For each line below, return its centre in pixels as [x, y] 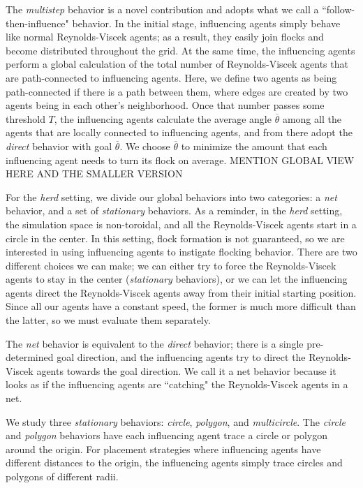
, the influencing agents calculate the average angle [163, 118]
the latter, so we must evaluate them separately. [108, 320]
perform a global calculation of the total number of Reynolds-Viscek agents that [177, 64]
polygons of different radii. [62, 476]
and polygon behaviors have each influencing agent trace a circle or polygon [167, 435]
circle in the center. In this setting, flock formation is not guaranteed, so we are [175, 238]
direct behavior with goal [59, 146]
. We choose [145, 146]
